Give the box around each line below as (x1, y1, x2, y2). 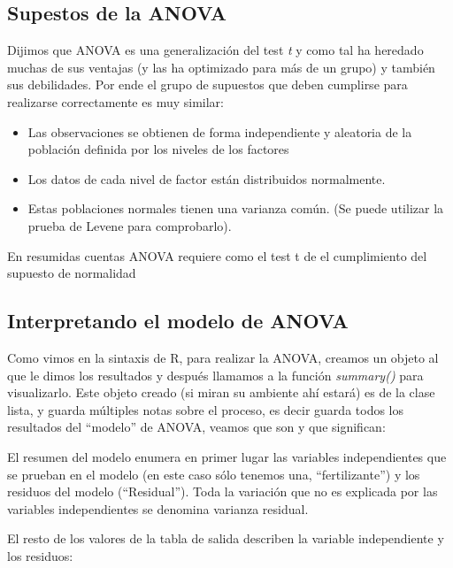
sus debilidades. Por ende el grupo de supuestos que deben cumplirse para (7, 75, 408, 94)
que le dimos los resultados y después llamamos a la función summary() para (7, 365, 424, 384)
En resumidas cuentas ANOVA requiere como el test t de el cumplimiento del (7, 246, 427, 265)
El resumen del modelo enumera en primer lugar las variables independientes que (7, 447, 447, 465)
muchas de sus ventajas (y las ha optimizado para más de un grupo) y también (7, 58, 435, 76)
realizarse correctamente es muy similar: (7, 92, 224, 111)
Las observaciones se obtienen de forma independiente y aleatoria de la (27, 122, 412, 141)
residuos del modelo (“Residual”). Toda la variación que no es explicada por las (7, 482, 438, 501)
